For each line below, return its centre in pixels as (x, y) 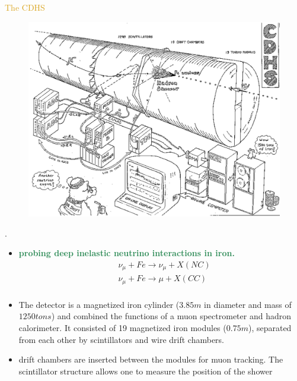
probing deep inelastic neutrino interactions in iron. (127, 253)
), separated (270, 328)
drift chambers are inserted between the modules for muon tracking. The (151, 359)
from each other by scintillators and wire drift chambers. (121, 339)
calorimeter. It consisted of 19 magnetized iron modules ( (122, 328)
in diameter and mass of (248, 304)
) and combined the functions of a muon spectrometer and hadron (171, 316)
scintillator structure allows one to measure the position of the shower (146, 371)
